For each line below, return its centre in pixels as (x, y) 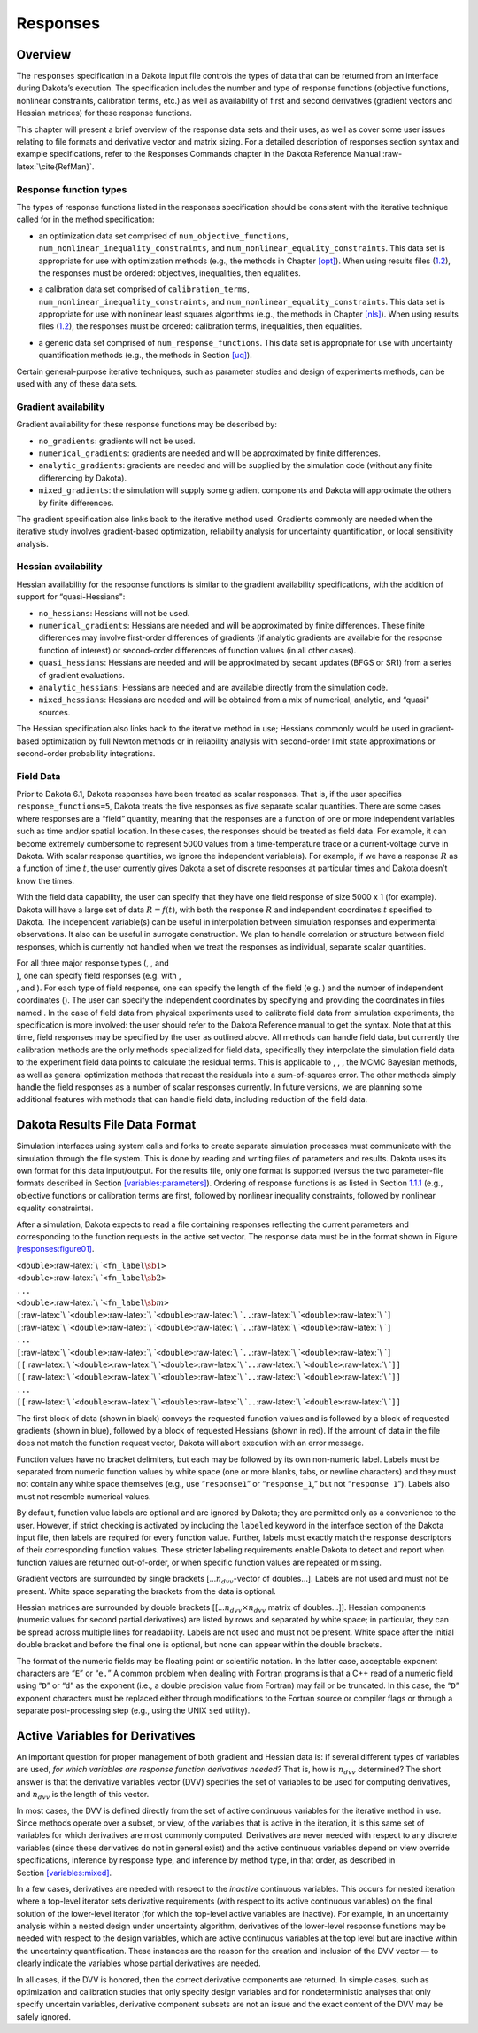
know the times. (46, 880)
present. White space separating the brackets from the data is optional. (146, 1591)
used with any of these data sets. (77, 384)
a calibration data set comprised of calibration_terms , (144, 289)
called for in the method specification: (85, 219)
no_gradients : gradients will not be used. (117, 441)
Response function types (72, 189)
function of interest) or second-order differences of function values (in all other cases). (197, 650)
